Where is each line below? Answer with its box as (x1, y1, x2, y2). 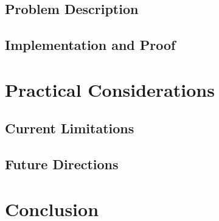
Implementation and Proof (5, 35, 176, 54)
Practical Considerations (5, 77, 215, 102)
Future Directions (5, 155, 119, 174)
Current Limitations (5, 119, 134, 138)
